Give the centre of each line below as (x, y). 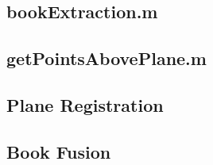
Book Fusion (59, 151)
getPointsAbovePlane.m (106, 58)
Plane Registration (85, 104)
